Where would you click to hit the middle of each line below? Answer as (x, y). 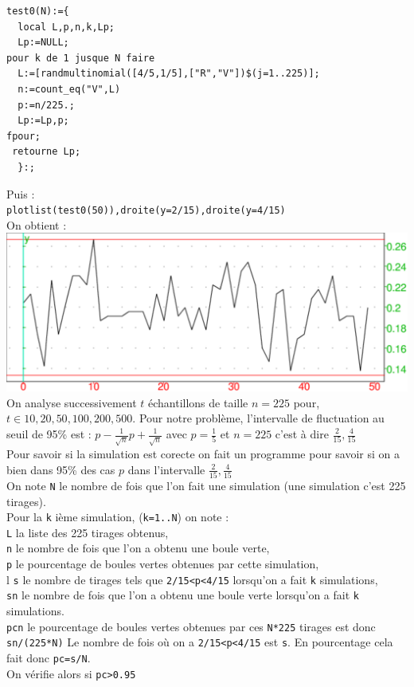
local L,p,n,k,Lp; (66, 27)
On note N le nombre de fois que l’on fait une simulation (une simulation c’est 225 (206, 485)
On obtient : (37, 224)
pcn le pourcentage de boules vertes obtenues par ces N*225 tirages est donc (191, 626)
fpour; (23, 136)
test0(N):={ (38, 11)
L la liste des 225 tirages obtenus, (88, 532)
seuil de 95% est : (49, 434)
